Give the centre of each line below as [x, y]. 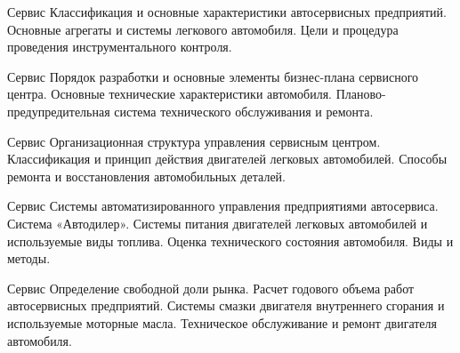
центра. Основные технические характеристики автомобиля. [169, 94]
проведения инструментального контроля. [120, 47]
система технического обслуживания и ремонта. [244, 111]
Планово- [361, 94]
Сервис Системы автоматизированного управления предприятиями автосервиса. [223, 206]
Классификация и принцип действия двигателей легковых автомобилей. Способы [227, 159]
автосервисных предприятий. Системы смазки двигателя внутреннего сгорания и [226, 305]
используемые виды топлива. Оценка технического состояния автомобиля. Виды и [230, 241]
